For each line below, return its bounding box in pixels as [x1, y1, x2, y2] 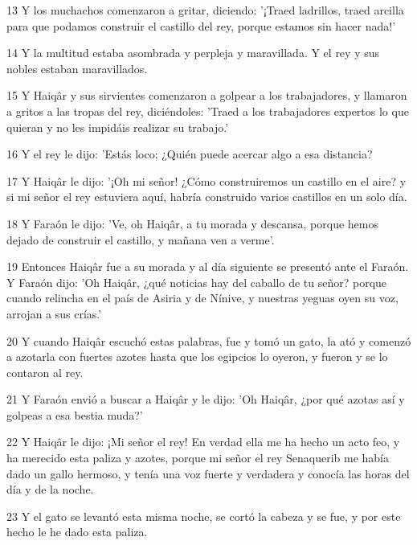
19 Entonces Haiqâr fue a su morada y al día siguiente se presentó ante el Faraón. [6, 258, 409, 275]
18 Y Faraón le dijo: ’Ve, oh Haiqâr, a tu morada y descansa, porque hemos [6, 215, 378, 232]
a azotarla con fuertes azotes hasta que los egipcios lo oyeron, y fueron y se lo [6, 348, 388, 365]
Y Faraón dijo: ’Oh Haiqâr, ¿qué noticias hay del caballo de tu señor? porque [6, 273, 387, 290]
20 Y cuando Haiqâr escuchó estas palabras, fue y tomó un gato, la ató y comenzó [6, 332, 411, 349]
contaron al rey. [6, 363, 84, 380]
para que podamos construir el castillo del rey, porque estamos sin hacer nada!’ [6, 17, 396, 34]
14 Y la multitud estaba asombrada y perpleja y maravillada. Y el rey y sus [6, 44, 380, 61]
